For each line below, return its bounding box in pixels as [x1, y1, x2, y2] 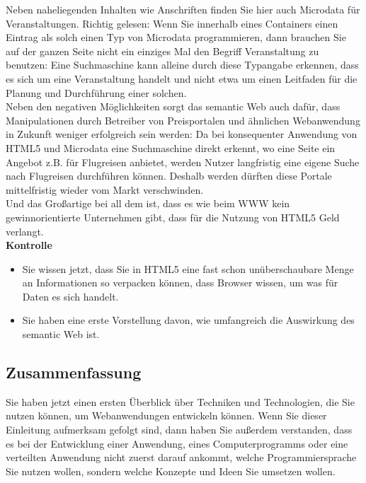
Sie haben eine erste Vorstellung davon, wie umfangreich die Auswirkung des [22, 313, 355, 327]
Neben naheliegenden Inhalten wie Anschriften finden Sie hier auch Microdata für [6, 2, 360, 16]
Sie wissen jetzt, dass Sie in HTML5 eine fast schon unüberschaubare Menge [22, 261, 354, 276]
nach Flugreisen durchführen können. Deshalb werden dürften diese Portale [6, 168, 332, 183]
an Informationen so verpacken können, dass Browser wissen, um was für [22, 275, 338, 290]
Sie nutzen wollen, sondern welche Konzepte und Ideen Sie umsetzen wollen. [6, 463, 336, 478]
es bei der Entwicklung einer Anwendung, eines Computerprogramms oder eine [6, 436, 348, 450]
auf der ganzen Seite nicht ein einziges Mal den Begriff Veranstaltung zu [6, 43, 319, 58]
